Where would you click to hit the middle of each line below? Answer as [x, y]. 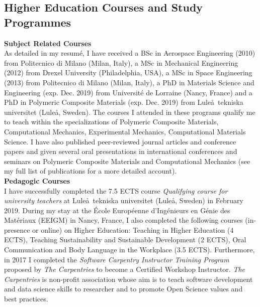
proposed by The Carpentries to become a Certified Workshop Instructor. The [124, 269]
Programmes [38, 22]
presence [17, 229]
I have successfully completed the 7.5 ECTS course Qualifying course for [116, 190]
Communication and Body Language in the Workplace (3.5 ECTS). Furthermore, [129, 250]
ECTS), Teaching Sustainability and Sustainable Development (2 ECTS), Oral [125, 240]
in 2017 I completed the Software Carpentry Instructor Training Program [117, 259]
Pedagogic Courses [37, 180]
